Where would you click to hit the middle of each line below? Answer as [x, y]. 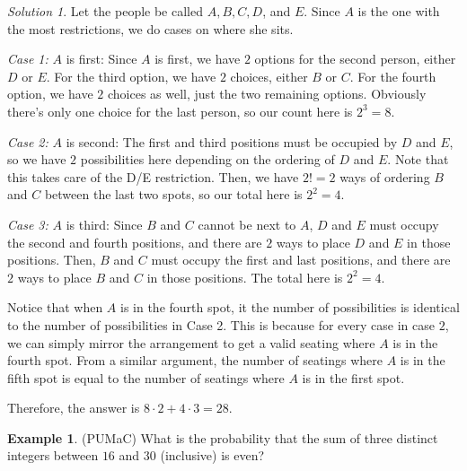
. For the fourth [393, 76]
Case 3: [28, 224]
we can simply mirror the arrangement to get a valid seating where [191, 342]
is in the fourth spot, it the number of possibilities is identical [290, 307]
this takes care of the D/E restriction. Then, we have [153, 176]
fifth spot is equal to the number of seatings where [146, 377]
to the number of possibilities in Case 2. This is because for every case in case [221, 324]
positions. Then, [52, 260]
